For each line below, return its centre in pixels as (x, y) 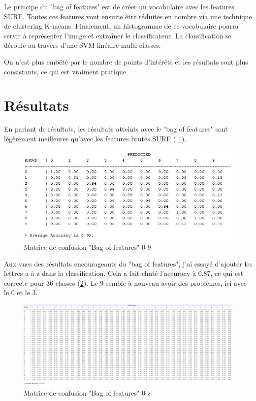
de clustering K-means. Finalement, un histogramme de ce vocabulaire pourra (121, 26)
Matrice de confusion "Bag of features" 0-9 (87, 247)
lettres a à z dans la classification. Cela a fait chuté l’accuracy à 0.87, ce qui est (124, 273)
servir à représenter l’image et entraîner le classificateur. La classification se (118, 35)
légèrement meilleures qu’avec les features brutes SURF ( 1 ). (95, 138)
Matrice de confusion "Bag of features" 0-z (87, 393)
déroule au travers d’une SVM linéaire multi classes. (82, 45)
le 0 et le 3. (21, 292)
